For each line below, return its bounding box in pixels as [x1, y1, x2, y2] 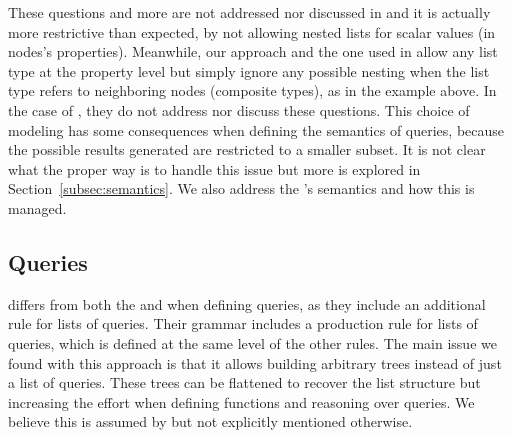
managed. [8, 197, 67, 218]
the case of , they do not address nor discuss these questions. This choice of [8, 99, 470, 120]
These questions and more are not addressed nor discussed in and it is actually [8, 2, 491, 22]
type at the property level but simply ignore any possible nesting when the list [8, 60, 490, 81]
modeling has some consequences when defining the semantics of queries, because [8, 119, 505, 140]
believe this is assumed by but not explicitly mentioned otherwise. [8, 411, 413, 432]
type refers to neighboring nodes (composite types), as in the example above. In [8, 80, 497, 101]
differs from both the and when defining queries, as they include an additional [8, 293, 486, 314]
